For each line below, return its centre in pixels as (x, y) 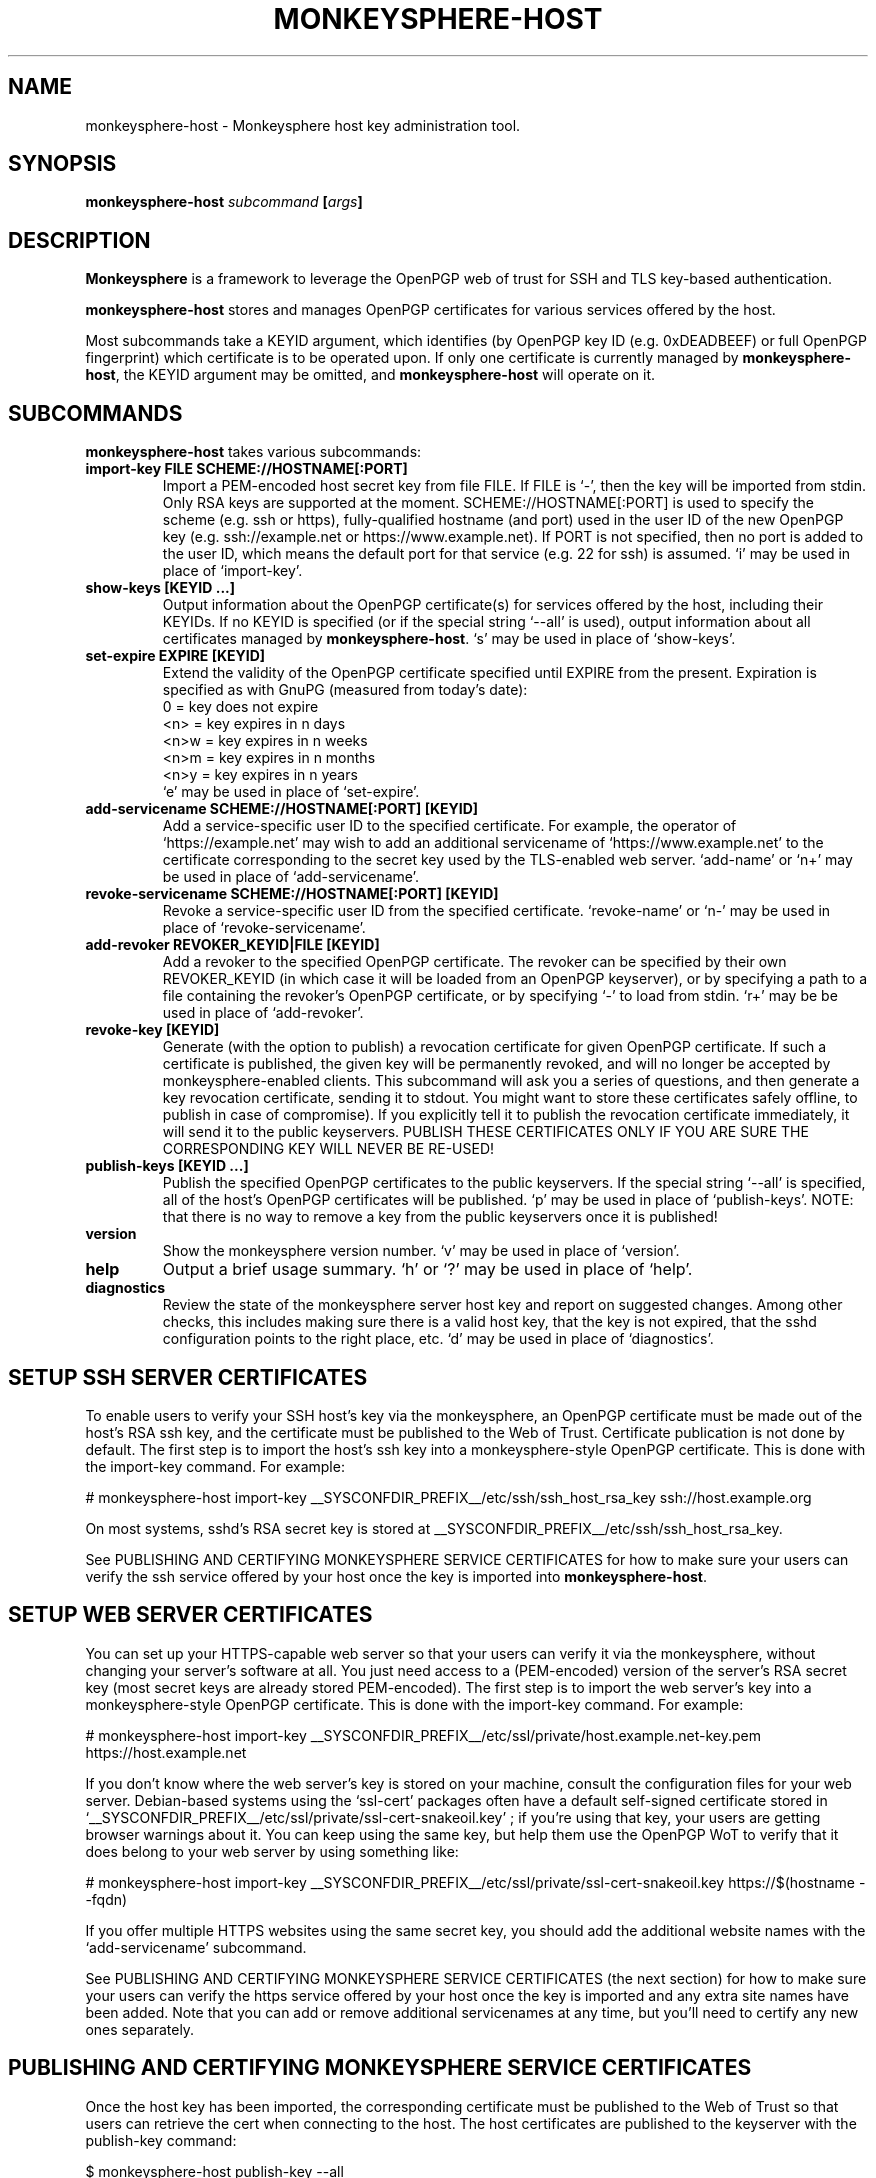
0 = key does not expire (240, 707)
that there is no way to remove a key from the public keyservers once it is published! (440, 1217)
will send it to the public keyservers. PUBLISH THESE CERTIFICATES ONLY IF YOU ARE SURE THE (485, 1132)
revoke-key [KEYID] (152, 1030)
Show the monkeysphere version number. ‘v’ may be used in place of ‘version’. (421, 1251)
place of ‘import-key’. (232, 571)
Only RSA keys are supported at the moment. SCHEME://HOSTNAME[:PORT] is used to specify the (488, 503)
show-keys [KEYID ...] (160, 588)
